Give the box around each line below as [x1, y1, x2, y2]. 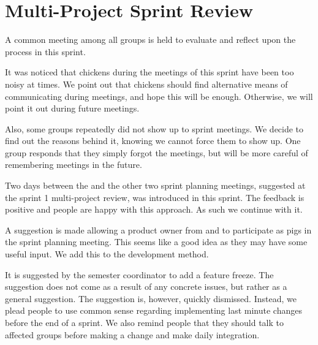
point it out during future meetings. [5, 102, 140, 115]
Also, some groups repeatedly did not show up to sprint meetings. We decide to [5, 122, 304, 135]
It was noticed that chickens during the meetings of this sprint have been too [5, 66, 294, 78]
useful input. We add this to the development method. [5, 248, 209, 260]
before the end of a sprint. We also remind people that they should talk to [5, 316, 284, 328]
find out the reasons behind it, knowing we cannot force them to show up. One [5, 134, 301, 147]
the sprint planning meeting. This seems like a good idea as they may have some [5, 235, 308, 248]
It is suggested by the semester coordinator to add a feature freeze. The [5, 268, 274, 281]
